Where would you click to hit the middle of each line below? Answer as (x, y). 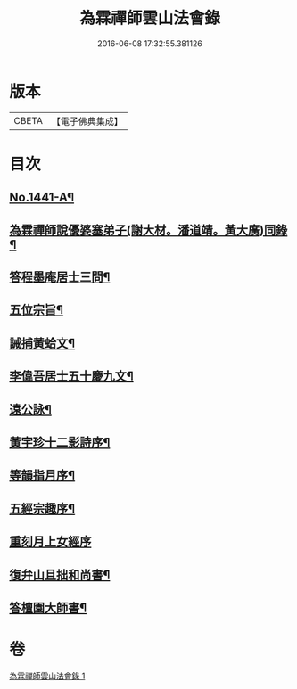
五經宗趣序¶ (42, 509)
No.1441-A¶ (42, 197)
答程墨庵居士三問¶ (60, 277)
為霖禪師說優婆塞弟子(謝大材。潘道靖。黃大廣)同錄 (148, 230)
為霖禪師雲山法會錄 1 (47, 676)
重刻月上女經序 (50, 541)
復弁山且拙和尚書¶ (60, 574)
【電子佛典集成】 (87, 121)
